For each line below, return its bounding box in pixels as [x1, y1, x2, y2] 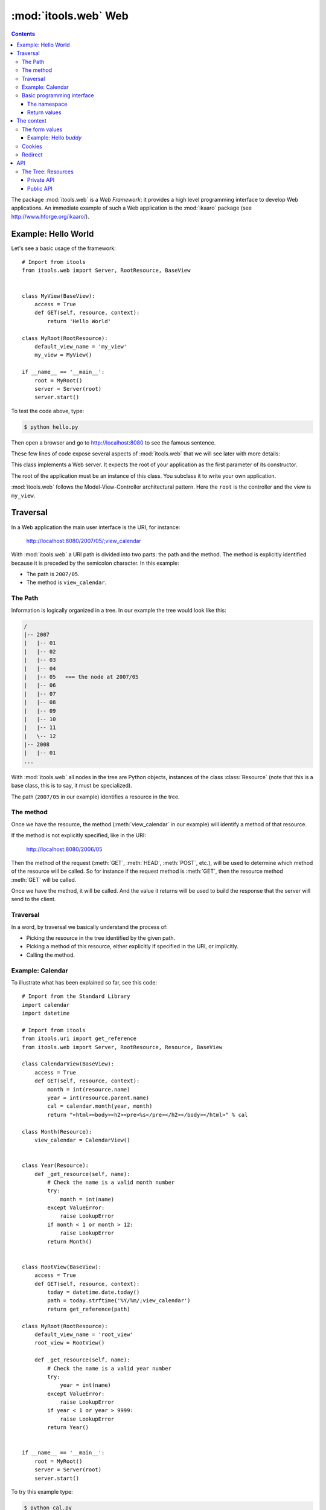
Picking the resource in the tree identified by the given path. [26, 934, 176, 942]
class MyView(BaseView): [22, 292, 95, 299]
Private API [27, 176, 55, 184]
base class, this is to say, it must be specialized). [11, 782, 132, 789]
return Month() [47, 1238, 92, 1245]
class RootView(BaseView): [22, 1263, 102, 1270]
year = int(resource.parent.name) [47, 1094, 150, 1102]
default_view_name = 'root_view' [34, 1331, 134, 1338]
